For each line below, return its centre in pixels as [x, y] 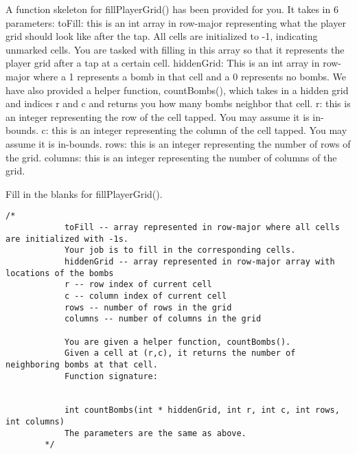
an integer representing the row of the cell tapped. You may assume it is [158, 116]
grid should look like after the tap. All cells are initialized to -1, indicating [162, 36]
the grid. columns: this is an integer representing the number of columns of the [171, 157]
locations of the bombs [60, 273]
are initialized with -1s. [67, 239]
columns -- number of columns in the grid [163, 319]
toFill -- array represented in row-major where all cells [202, 227]
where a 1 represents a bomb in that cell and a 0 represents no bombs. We [190, 76]
